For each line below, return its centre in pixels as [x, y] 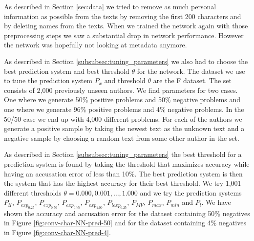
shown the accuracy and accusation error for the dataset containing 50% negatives [127, 213]
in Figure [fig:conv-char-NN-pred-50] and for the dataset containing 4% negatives [125, 223]
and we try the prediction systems [191, 192]
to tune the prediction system [48, 80]
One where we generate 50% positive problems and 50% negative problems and [122, 99]
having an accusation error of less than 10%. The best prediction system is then [123, 173]
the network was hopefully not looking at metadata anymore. [95, 45]
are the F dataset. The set [192, 80]
